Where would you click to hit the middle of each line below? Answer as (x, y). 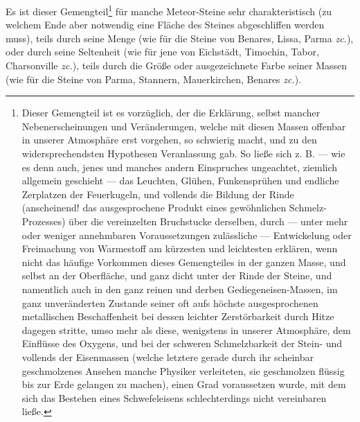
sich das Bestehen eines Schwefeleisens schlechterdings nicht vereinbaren (174, 397)
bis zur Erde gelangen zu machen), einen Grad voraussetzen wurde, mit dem (184, 384)
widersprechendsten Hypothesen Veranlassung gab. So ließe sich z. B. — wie (183, 153)
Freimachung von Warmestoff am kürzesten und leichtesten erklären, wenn (180, 248)
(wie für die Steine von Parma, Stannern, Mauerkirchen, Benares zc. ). (154, 79)
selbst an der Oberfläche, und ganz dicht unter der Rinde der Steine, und (177, 275)
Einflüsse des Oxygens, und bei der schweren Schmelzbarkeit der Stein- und (182, 343)
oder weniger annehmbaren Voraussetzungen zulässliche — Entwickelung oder (187, 235)
